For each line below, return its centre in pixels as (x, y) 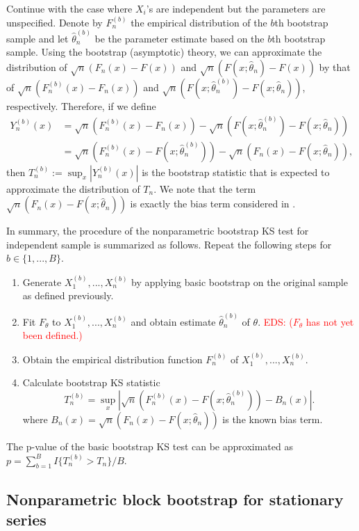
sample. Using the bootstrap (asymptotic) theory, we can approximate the (164, 52)
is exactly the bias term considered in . (213, 204)
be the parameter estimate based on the (179, 38)
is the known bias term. (273, 419)
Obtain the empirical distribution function (112, 359)
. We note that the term (205, 188)
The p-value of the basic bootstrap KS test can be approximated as (150, 446)
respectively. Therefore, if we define (81, 106)
